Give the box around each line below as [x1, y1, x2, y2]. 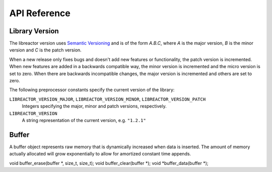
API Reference [9, 8, 71, 19]
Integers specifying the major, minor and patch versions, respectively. [22, 103, 167, 109]
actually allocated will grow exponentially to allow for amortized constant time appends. [9, 151, 191, 157]
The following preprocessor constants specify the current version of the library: [9, 87, 175, 93]
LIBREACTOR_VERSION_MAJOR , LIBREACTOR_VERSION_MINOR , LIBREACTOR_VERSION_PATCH [9, 96, 206, 102]
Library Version [9, 27, 59, 35]
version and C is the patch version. [9, 47, 82, 53]
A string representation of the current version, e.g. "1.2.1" [22, 117, 146, 123]
